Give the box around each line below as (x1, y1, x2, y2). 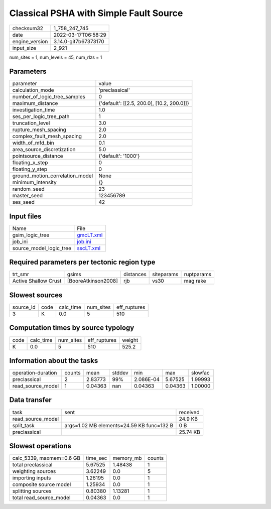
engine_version (12, 38, 48, 45)
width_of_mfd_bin (12, 140, 55, 147)
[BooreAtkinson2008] (67, 278, 118, 285)
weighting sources (12, 468, 56, 475)
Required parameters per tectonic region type (9, 258, 156, 267)
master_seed (12, 192, 43, 199)
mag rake (184, 278, 206, 285)
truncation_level (12, 119, 50, 126)
